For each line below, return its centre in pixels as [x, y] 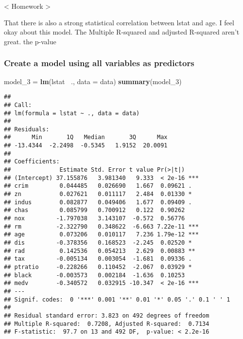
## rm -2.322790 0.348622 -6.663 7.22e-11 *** [101, 226]
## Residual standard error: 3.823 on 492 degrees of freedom [107, 315]
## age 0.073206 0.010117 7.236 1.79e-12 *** [101, 235]
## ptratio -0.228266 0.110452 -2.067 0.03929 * [98, 267]
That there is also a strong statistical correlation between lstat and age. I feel [119, 22]
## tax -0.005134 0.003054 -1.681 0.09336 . [98, 259]
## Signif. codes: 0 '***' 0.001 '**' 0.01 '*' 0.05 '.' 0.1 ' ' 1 [117, 299]
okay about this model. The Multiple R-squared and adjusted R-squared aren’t [122, 32]
